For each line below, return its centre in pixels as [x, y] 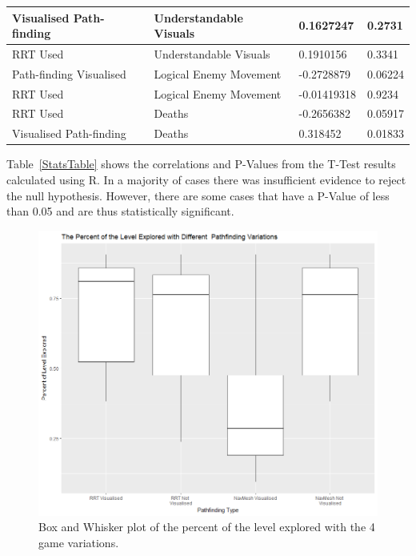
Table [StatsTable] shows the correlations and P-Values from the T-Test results [201, 164]
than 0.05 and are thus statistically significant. [120, 211]
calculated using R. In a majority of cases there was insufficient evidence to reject [206, 179]
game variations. [79, 542]
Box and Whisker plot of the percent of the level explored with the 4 [207, 527]
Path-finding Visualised [69, 73]
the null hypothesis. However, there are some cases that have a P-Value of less [198, 195]
